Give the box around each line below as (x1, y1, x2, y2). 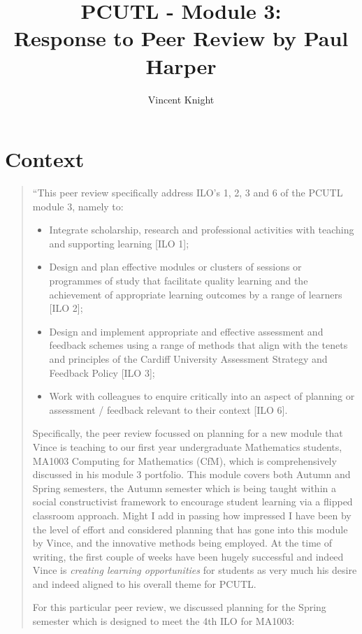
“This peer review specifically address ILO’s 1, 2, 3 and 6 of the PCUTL (32, 185, 343, 200)
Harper (145, 51, 217, 80)
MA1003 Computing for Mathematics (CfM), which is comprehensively (32, 453, 337, 468)
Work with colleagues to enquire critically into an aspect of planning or (49, 389, 355, 403)
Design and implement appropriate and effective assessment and (49, 324, 324, 338)
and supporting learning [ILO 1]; (49, 236, 189, 250)
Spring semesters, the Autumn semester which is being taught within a (32, 480, 336, 495)
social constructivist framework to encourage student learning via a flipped (32, 494, 353, 509)
